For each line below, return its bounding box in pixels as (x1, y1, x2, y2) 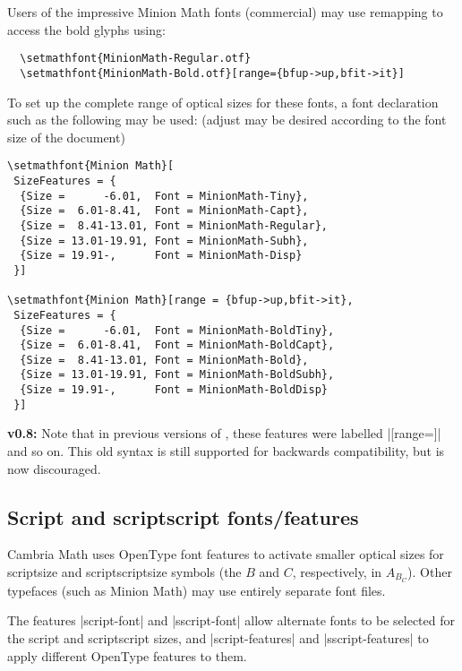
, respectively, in (292, 563, 382, 581)
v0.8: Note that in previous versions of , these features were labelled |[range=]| (7, 424, 441, 443)
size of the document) (7, 127, 125, 146)
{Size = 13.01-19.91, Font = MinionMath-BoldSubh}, (20, 368, 335, 382)
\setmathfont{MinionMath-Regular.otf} (20, 52, 252, 65)
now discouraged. (7, 459, 101, 477)
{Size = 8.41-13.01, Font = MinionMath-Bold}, (20, 353, 309, 366)
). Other (407, 563, 452, 581)
